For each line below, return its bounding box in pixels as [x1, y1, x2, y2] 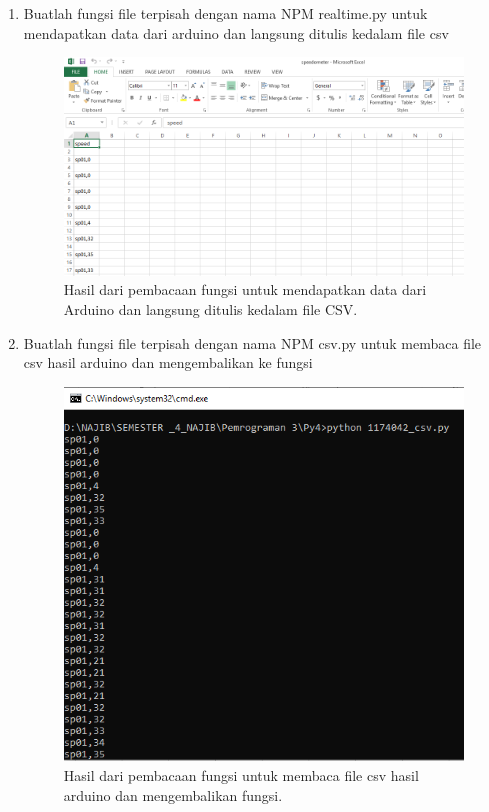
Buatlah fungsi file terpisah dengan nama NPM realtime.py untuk [23, 3, 428, 23]
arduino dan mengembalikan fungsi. [63, 784, 283, 805]
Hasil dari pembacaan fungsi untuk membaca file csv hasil [63, 765, 419, 786]
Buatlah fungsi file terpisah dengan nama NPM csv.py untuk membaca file [23, 332, 482, 353]
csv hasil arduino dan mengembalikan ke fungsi [23, 352, 313, 373]
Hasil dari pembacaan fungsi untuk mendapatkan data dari [63, 279, 427, 300]
